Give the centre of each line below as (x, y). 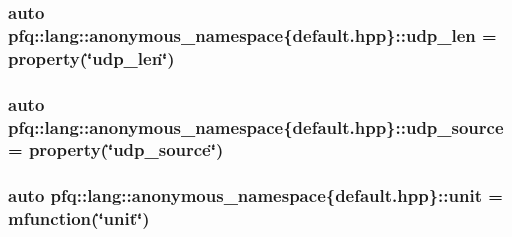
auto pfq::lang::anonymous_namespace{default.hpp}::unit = (255, 195)
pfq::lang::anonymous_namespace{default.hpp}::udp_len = (252, 34)
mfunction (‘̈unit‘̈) (79, 218)
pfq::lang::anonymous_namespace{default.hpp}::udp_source (256, 126)
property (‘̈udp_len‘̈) (91, 57)
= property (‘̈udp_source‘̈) (116, 149)
